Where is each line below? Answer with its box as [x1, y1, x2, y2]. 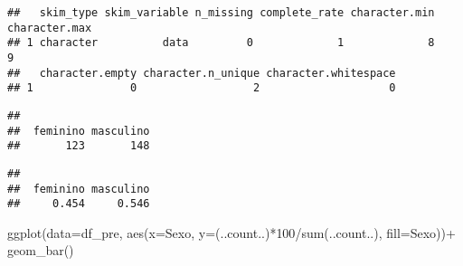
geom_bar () [7, 241, 74, 260]
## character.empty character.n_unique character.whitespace [7, 66, 396, 80]
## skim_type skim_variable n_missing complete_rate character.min [7, 6, 435, 19]
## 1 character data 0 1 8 [7, 36, 435, 50]
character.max [7, 21, 92, 34]
